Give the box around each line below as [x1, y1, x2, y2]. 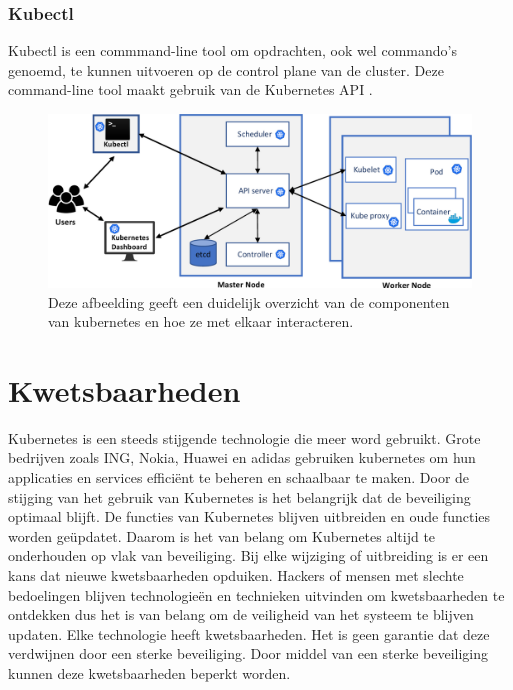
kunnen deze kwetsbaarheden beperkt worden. [8, 662, 291, 683]
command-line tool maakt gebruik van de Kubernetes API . [8, 79, 373, 100]
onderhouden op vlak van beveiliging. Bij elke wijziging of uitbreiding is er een [8, 545, 489, 566]
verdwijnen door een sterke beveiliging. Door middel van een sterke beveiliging [8, 643, 489, 664]
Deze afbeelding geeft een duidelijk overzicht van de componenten [48, 291, 450, 312]
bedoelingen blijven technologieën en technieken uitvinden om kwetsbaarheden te [8, 584, 505, 605]
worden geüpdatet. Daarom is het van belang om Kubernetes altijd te [8, 525, 436, 546]
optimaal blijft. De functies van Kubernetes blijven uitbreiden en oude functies [8, 506, 491, 527]
